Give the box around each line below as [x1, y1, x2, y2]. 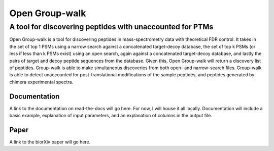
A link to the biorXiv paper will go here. [9, 139, 91, 145]
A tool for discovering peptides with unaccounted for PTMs [9, 22, 214, 31]
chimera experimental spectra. [9, 79, 74, 85]
